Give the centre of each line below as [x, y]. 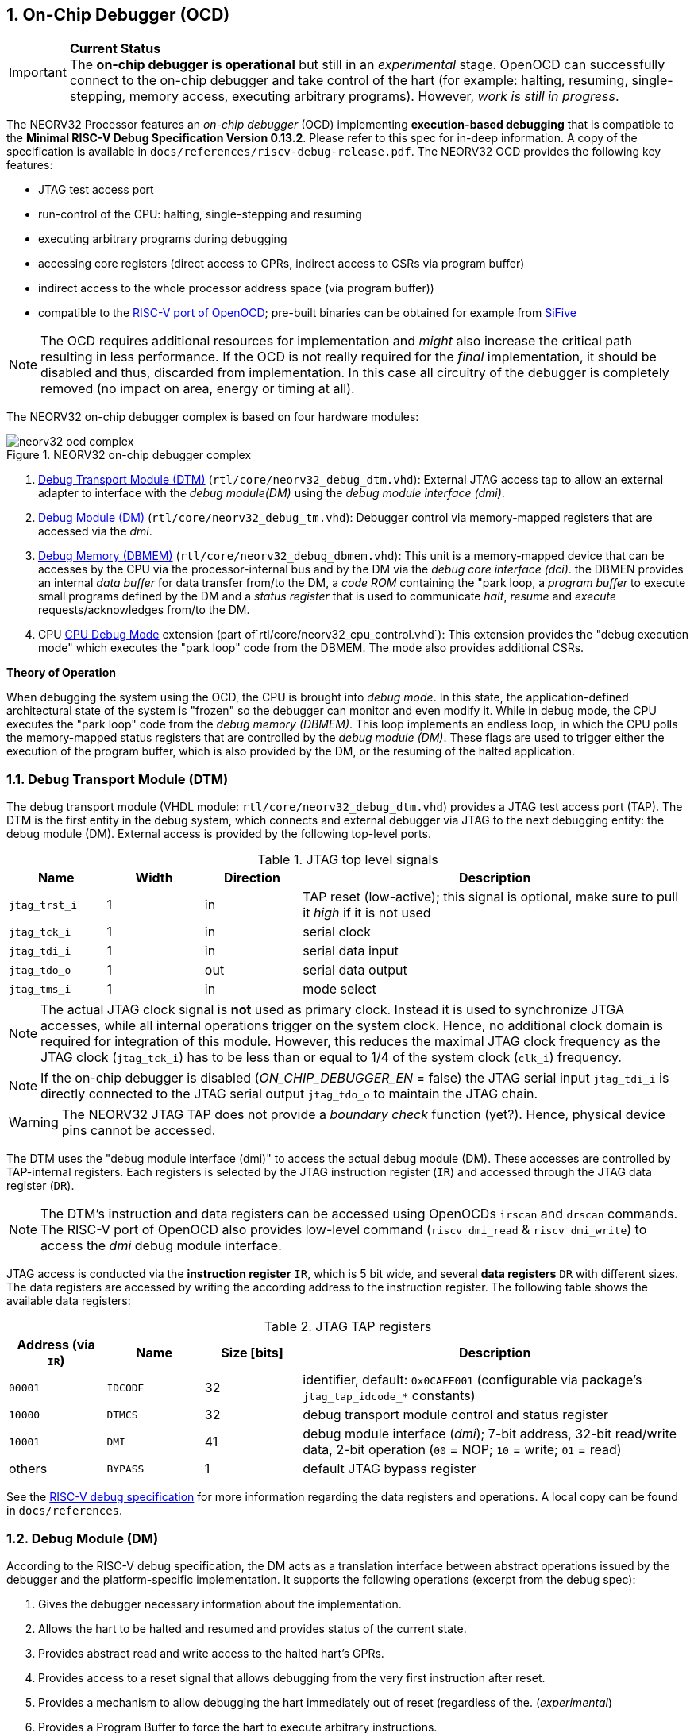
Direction [253, 878]
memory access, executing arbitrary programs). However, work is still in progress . [374, 96]
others [28, 1469]
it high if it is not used [367, 913]
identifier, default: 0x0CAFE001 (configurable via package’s [472, 1380]
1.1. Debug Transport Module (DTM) [118, 779]
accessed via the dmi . [95, 531]
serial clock [337, 932]
